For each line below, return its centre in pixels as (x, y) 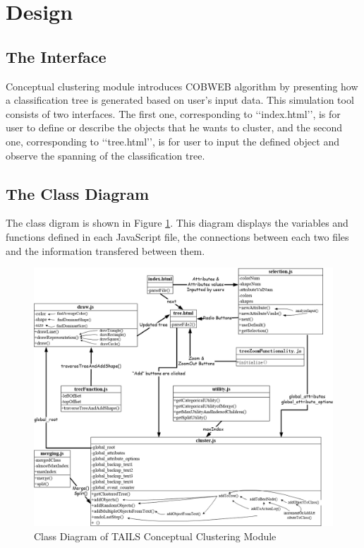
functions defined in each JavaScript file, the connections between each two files (177, 236)
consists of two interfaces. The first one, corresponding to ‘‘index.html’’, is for (173, 113)
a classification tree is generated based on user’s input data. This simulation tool (180, 100)
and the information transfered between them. (105, 250)
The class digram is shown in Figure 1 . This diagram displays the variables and (177, 223)
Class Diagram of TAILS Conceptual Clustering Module (155, 536)
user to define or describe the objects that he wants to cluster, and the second (174, 127)
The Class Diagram (78, 193)
